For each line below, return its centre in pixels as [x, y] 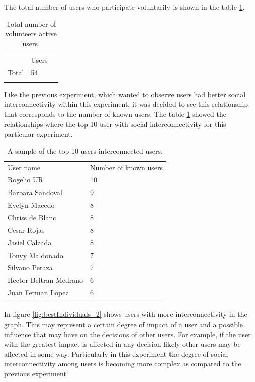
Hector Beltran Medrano [46, 280]
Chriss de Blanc [32, 217]
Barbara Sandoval [35, 192]
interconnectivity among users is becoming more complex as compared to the [123, 364]
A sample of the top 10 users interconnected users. [85, 150]
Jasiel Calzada [30, 242]
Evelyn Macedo [31, 205]
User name [24, 167]
